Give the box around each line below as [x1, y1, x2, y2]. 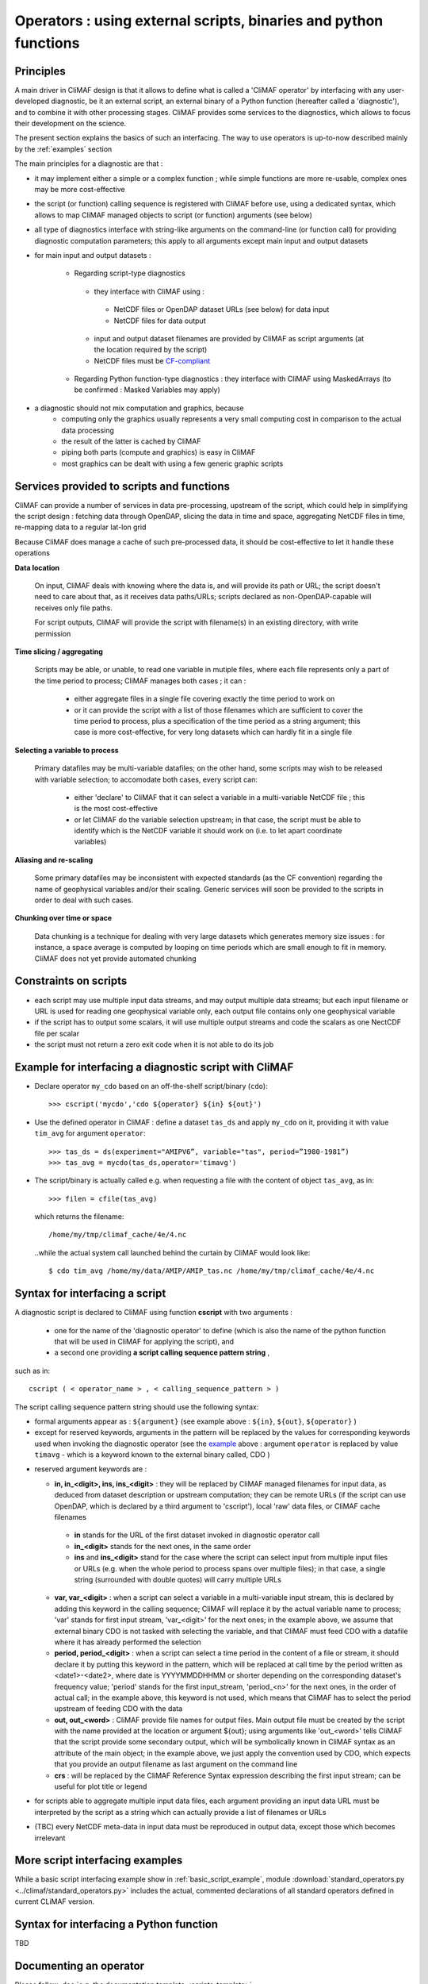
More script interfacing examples [14, 1854, 183, 1867]
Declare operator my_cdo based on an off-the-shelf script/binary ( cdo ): [34, 1081, 269, 1090]
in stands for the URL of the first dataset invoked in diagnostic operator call [74, 1530, 320, 1540]
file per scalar [34, 1029, 79, 1038]
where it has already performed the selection [54, 1637, 201, 1647]
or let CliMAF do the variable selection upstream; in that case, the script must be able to [74, 814, 361, 825]
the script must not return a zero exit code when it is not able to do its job [34, 1040, 273, 1049]
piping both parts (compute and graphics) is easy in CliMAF [61, 448, 256, 457]
